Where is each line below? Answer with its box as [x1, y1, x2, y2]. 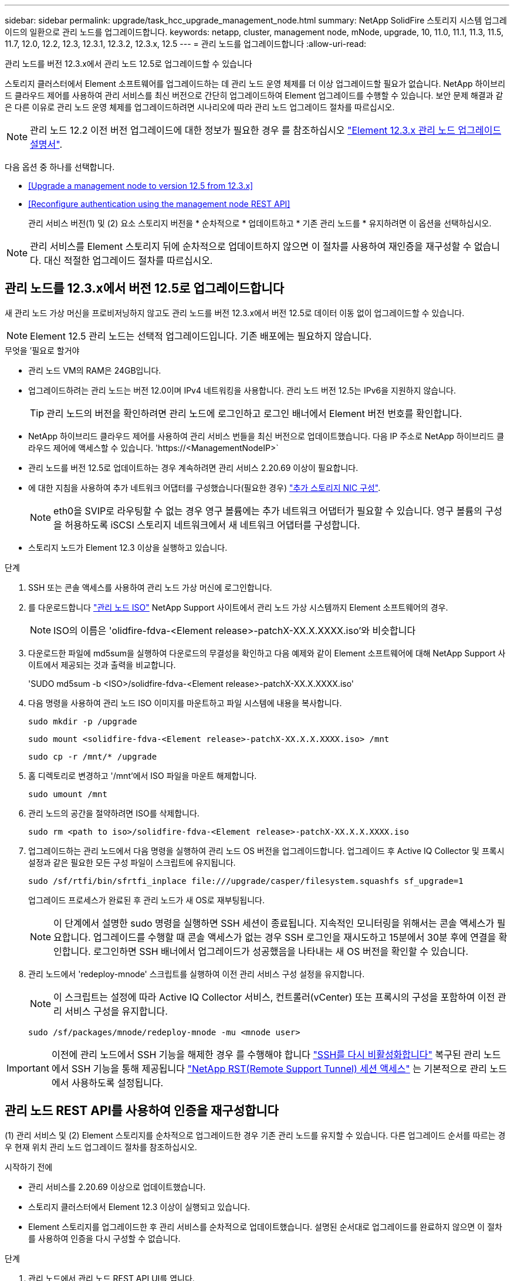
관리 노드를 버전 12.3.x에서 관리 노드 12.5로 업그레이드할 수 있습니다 [5, 59, 252, 69]
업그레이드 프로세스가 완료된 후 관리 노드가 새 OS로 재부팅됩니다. [28, 894, 265, 905]
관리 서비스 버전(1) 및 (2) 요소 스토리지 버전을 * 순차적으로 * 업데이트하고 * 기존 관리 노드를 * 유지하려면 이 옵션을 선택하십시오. [28, 218, 492, 228]
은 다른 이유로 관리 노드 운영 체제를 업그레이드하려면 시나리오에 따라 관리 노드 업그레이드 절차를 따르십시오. [5, 102, 395, 112]
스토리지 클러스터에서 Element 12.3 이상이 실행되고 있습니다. [28, 1201, 250, 1212]
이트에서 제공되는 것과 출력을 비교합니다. [28, 659, 176, 670]
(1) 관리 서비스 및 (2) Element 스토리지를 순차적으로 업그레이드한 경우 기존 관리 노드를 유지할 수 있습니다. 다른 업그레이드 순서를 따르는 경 [5, 1130, 506, 1140]
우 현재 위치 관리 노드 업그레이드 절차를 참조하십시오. [5, 1141, 197, 1152]
